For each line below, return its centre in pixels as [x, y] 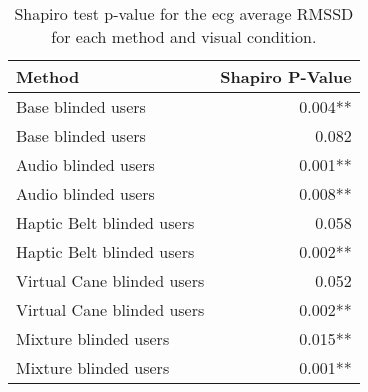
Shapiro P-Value [286, 76]
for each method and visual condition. [184, 36]
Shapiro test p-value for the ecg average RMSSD [184, 13]
